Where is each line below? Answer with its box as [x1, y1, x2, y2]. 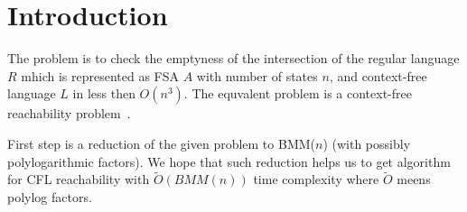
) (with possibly [322, 134, 411, 152]
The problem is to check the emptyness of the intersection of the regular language [7, 49, 460, 68]
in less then [72, 84, 135, 103]
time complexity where [253, 170, 379, 189]
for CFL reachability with [7, 170, 150, 189]
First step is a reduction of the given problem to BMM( [7, 134, 316, 152]
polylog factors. [7, 187, 92, 206]
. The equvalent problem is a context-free [183, 84, 412, 103]
